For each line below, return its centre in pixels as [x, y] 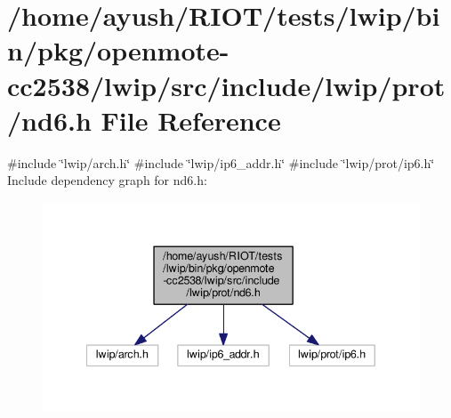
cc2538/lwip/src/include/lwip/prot [226, 85]
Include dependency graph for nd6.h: [107, 180]
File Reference [191, 120]
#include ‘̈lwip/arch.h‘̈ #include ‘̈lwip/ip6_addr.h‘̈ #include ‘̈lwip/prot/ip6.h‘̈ [221, 162]
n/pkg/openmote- [118, 50]
